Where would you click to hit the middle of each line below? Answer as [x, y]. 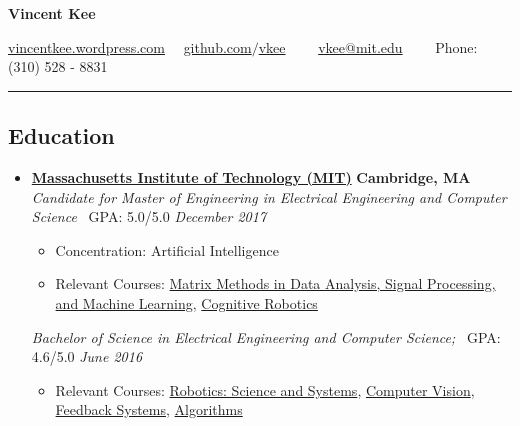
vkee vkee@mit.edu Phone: [368, 46]
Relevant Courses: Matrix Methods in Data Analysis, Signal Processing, [275, 283]
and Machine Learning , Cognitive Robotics [186, 302]
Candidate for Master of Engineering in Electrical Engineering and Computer [269, 196]
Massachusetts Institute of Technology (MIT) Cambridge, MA [251, 176]
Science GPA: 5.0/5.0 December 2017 [149, 216]
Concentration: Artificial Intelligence [167, 249]
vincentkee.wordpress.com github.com [130, 46]
